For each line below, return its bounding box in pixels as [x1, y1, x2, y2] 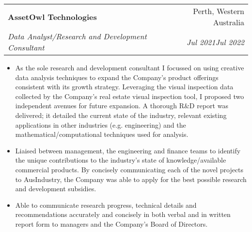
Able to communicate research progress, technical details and [15, 199, 197, 210]
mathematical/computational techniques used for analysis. [15, 129, 189, 139]
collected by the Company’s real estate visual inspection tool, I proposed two [15, 91, 244, 101]
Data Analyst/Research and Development [8, 31, 147, 42]
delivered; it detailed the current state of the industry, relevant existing [15, 110, 227, 120]
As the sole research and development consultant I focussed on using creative [15, 63, 244, 72]
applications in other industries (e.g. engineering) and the [15, 119, 186, 130]
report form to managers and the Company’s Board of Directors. [15, 218, 208, 229]
